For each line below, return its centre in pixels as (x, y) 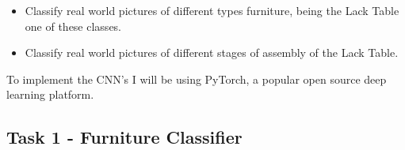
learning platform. (50, 94)
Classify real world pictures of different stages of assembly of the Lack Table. (212, 52)
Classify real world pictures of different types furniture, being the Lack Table (212, 10)
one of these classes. (73, 26)
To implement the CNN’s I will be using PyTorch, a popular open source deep (197, 79)
